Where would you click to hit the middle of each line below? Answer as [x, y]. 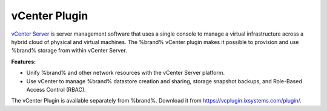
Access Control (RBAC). [56, 89]
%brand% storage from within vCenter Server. [69, 51]
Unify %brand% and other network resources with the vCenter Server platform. [126, 73]
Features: [24, 62]
